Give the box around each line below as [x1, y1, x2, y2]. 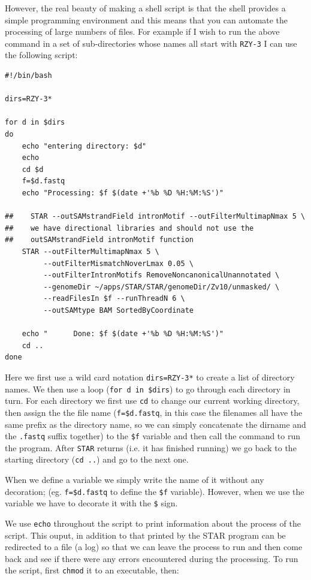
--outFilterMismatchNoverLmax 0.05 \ [43, 259, 194, 268]
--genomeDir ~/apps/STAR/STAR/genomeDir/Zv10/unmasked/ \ [43, 282, 280, 291]
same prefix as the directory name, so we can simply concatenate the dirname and [5, 418, 306, 430]
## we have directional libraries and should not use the [5, 223, 254, 232]
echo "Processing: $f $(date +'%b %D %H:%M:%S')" [22, 188, 224, 197]
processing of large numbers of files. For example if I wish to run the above [5, 25, 280, 38]
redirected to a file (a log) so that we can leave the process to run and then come [5, 540, 303, 553]
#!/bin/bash [5, 71, 52, 80]
